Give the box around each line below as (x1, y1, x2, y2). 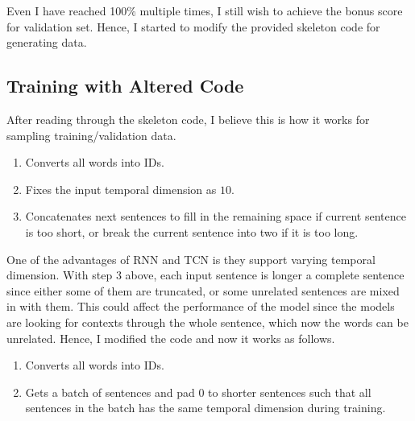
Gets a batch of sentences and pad (25, 383, 195, 400)
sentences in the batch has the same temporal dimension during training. (25, 399, 386, 416)
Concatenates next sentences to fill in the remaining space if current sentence (25, 208, 406, 225)
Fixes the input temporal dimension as (25, 180, 217, 197)
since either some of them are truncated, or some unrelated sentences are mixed (6, 282, 400, 299)
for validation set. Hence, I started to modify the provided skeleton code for (6, 18, 380, 35)
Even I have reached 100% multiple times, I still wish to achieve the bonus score (6, 2, 403, 19)
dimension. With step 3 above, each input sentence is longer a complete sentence (6, 266, 405, 283)
